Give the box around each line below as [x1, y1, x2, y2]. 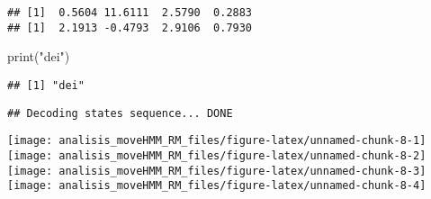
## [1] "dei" [7, 78, 85, 92]
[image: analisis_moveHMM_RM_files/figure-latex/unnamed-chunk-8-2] [7, 149, 427, 162]
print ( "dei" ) [7, 47, 70, 66]
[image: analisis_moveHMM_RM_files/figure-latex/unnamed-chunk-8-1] [7, 134, 427, 148]
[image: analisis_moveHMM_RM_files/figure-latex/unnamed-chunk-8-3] [7, 164, 427, 177]
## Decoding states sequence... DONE [7, 106, 233, 120]
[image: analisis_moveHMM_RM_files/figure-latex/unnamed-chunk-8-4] [7, 179, 427, 193]
